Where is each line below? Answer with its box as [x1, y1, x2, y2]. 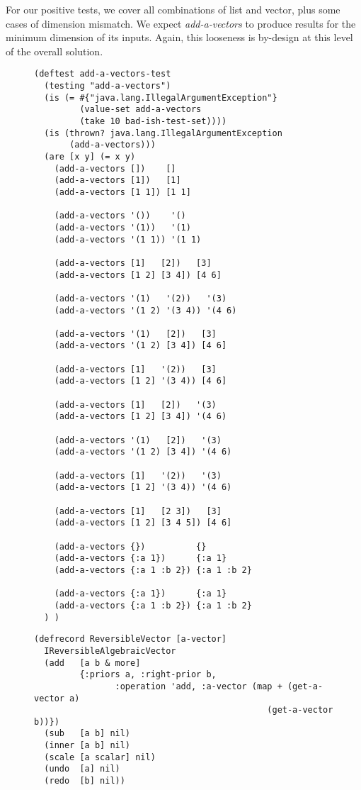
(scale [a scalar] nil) [44, 752, 156, 762]
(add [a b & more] [44, 657, 141, 668]
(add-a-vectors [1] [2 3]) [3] [54, 506, 222, 516]
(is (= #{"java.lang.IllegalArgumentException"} [44, 92, 277, 103]
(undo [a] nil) [44, 764, 120, 774]
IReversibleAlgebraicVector [44, 645, 176, 656]
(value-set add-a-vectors [79, 104, 202, 115]
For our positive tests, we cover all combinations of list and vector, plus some [6, 2, 340, 16]
